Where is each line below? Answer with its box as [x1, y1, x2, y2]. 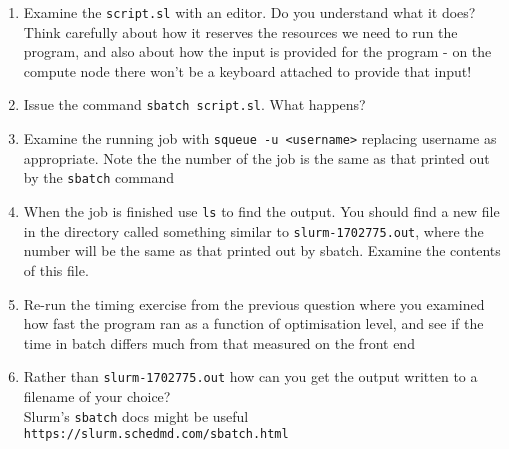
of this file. [23, 259, 89, 280]
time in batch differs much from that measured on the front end [23, 332, 415, 353]
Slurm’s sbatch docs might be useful [23, 405, 249, 426]
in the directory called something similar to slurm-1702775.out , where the [23, 220, 484, 241]
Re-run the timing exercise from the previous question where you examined [23, 293, 485, 314]
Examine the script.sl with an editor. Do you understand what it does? [23, 2, 476, 22]
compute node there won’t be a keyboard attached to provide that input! [23, 60, 472, 81]
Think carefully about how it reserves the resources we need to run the [23, 21, 458, 42]
